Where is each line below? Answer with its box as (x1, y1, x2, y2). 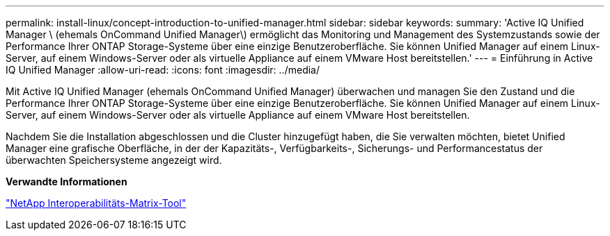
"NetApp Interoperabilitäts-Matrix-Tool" (6, 197, 187, 209)
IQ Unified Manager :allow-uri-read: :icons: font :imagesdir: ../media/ (6, 64, 320, 76)
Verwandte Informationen (6, 176, 127, 187)
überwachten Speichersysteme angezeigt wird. (6, 154, 222, 166)
